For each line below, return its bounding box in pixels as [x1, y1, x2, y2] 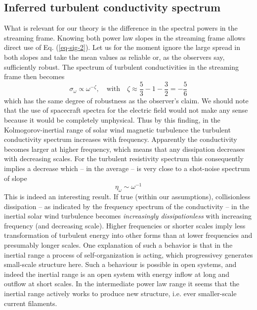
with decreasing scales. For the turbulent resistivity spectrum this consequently [4, 153, 244, 164]
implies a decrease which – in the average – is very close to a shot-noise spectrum [4, 163, 250, 173]
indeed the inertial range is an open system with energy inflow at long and [4, 268, 230, 279]
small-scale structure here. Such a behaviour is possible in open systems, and [4, 259, 237, 269]
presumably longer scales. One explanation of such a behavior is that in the [4, 240, 233, 250]
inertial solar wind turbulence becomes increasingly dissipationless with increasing [4, 211, 252, 221]
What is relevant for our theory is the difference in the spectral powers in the [4, 23, 238, 33]
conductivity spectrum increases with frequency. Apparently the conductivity [4, 134, 237, 144]
